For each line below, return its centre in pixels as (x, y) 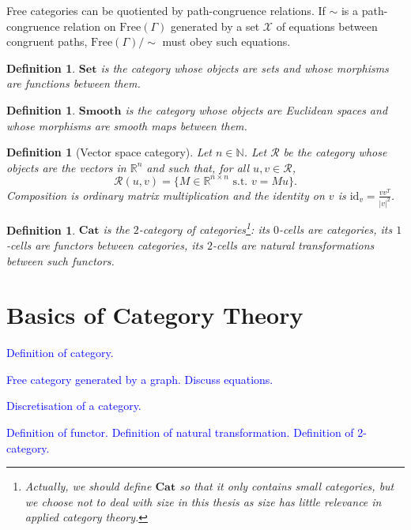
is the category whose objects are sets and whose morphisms (245, 68)
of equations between (327, 26)
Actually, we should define (88, 486)
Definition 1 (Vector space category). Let (109, 152)
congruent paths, (47, 41)
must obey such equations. (226, 41)
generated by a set (215, 26)
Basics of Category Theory (155, 315)
